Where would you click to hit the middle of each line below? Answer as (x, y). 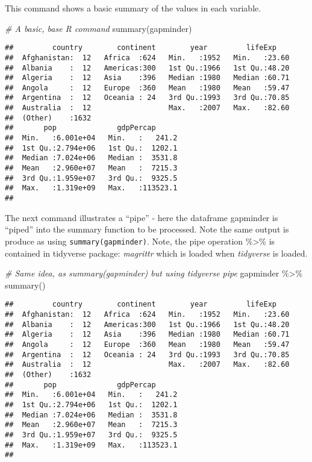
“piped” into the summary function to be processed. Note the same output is (147, 229)
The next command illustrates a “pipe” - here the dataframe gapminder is (142, 217)
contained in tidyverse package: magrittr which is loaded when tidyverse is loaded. (156, 253)
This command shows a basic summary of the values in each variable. (133, 8)
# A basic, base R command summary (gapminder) (98, 28)
